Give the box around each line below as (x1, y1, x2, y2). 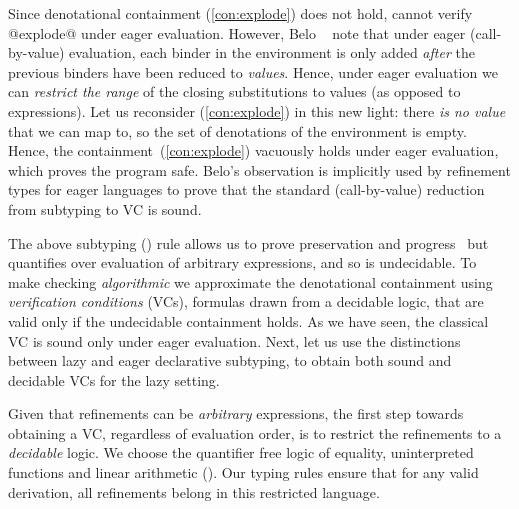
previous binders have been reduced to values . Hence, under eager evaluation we (8, 61, 498, 82)
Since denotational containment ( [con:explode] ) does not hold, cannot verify (8, 3, 473, 23)
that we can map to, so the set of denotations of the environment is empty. (8, 120, 467, 141)
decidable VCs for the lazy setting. (8, 369, 220, 390)
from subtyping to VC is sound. (8, 198, 202, 219)
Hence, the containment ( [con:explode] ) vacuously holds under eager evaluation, (8, 140, 499, 161)
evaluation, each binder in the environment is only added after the (69, 42, 475, 63)
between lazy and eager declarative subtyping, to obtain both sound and (8, 350, 452, 371)
